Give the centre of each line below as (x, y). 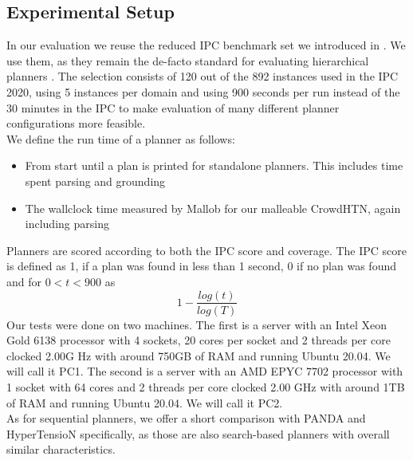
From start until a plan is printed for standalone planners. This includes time (214, 165)
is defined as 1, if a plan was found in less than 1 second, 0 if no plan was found (201, 266)
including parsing (67, 224)
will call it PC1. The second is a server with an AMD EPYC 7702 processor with (205, 371)
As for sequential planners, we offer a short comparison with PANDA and (186, 418)
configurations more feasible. (76, 123)
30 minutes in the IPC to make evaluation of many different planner (173, 107)
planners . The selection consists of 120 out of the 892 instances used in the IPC (203, 76)
